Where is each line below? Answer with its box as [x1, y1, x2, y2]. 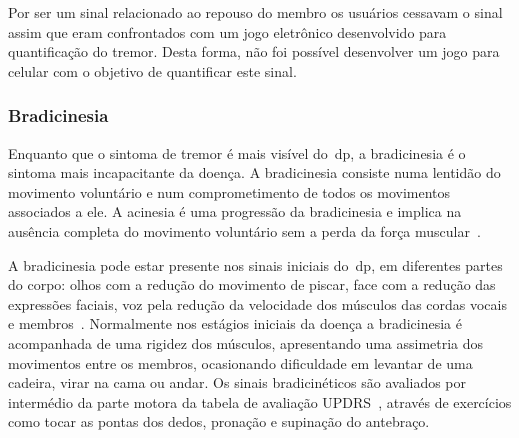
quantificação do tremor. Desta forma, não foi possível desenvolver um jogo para [8, 41, 500, 62]
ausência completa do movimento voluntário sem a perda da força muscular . [8, 220, 481, 241]
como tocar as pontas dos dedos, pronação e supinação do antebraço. [8, 411, 430, 432]
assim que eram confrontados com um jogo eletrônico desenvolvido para [8, 21, 447, 42]
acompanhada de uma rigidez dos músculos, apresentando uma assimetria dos [8, 332, 484, 353]
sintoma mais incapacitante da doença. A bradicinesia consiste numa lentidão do [8, 162, 501, 183]
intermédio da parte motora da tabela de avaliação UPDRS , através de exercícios [8, 391, 512, 412]
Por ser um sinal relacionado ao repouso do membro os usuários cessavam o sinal [8, 2, 503, 22]
